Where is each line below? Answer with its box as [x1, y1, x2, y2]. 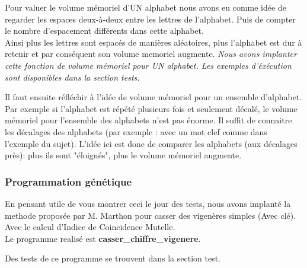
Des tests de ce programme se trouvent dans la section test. [5, 252, 220, 264]
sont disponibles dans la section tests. [5, 71, 140, 83]
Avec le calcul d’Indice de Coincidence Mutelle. [5, 221, 175, 233]
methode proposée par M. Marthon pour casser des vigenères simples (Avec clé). [5, 209, 296, 221]
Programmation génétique [5, 174, 132, 189]
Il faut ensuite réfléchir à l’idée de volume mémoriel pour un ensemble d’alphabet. [5, 91, 302, 103]
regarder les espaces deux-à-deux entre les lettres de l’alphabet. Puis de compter [5, 12, 296, 25]
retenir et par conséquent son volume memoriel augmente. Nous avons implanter [5, 47, 297, 60]
